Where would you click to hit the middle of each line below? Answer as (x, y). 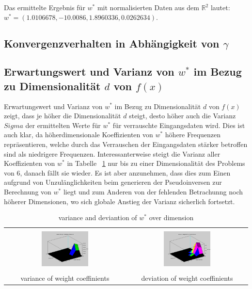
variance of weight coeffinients (65, 278)
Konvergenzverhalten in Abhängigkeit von (112, 43)
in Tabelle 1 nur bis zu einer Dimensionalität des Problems (156, 163)
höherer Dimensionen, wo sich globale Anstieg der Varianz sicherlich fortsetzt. (119, 201)
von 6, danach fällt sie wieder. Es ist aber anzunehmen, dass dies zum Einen (117, 172)
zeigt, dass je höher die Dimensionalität (63, 116)
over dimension (171, 217)
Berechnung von (28, 191)
